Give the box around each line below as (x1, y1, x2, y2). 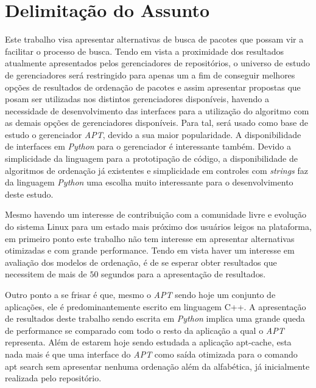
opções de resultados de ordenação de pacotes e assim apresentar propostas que (5, 80, 301, 93)
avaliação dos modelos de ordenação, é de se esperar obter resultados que (5, 255, 277, 268)
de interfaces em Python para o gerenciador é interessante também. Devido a (5, 140, 291, 153)
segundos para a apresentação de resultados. (101, 268, 266, 280)
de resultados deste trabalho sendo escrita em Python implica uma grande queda (5, 312, 305, 325)
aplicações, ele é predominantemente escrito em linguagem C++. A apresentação (5, 300, 306, 313)
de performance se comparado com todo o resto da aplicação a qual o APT (5, 324, 284, 336)
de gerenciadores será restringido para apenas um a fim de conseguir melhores (5, 68, 295, 81)
